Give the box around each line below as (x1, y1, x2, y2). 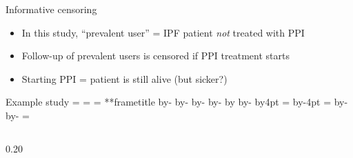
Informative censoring (6, 2, 97, 16)
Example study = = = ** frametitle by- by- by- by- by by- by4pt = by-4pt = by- (6, 95, 348, 109)
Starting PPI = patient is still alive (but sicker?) (21, 71, 228, 86)
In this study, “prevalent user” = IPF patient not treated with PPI (21, 25, 305, 39)
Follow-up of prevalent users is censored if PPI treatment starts (21, 48, 290, 63)
